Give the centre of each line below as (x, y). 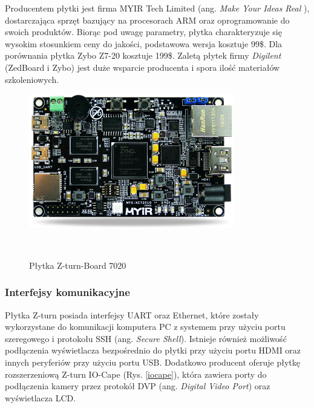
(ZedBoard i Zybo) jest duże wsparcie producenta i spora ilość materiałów (142, 67)
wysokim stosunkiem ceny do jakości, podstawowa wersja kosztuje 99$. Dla (144, 43)
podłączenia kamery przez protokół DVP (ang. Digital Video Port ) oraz (138, 386)
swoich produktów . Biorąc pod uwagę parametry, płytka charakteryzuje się (143, 32)
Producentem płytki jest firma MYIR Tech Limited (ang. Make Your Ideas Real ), (157, 8)
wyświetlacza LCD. (41, 397)
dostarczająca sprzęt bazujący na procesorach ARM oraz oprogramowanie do (147, 20)
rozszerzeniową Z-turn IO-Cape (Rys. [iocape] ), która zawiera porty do (136, 374)
